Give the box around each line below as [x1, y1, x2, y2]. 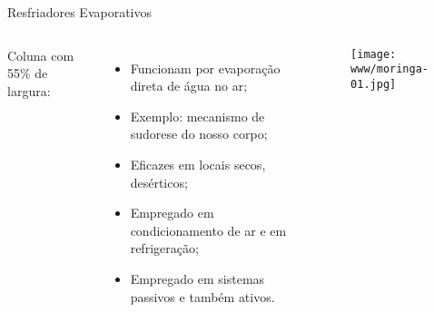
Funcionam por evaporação [130, 58, 281, 77]
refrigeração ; [130, 239, 199, 258]
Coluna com [7, 45, 74, 64]
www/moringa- [350, 63, 429, 76]
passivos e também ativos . [130, 287, 275, 306]
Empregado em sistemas [130, 268, 265, 288]
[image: [350, 47, 397, 61]
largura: [7, 81, 51, 100]
